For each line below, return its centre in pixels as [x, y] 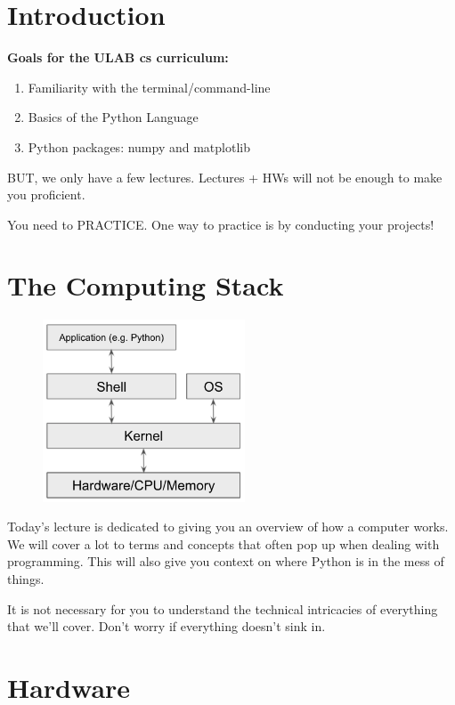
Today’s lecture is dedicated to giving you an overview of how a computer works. [228, 527]
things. [26, 578]
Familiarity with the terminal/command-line [149, 87]
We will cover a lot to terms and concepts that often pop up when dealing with [223, 543]
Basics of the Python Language [113, 117]
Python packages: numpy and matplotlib [139, 146]
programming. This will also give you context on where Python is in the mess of [226, 561]
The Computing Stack [146, 285]
